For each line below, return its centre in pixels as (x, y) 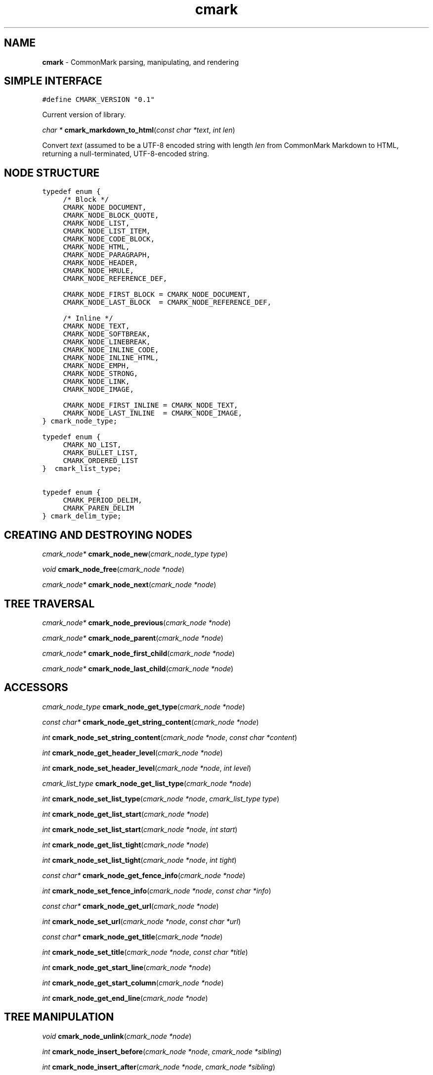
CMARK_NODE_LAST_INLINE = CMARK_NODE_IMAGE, (152, 413)
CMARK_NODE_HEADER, (101, 263)
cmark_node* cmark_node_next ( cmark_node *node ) (129, 585)
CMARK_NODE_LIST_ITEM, (107, 231)
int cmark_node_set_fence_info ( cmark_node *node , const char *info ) (157, 890)
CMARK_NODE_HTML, (96, 247)
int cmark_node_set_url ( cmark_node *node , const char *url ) (142, 921)
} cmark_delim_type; (82, 516)
